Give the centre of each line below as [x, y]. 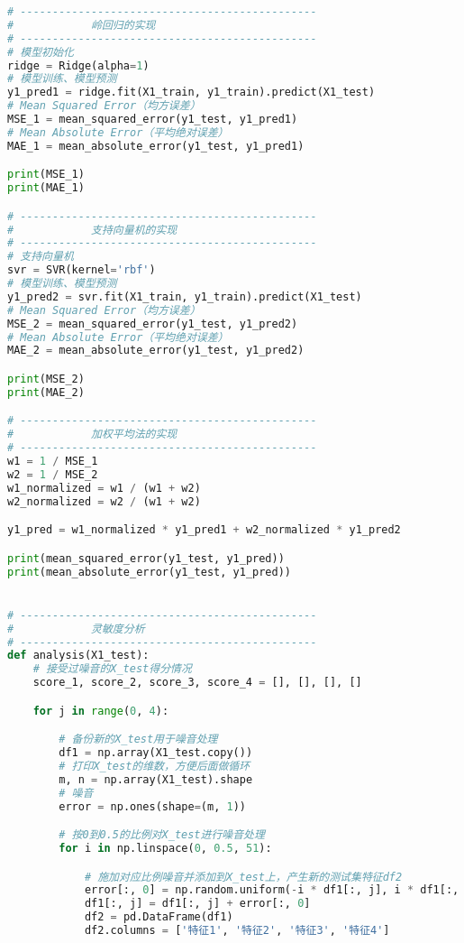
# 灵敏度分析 [76, 629]
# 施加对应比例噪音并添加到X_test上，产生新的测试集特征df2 [243, 877]
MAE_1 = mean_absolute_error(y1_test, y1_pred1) [156, 146]
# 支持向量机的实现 [92, 230]
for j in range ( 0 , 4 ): [101, 711]
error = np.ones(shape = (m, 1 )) [152, 806]
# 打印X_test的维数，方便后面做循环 [155, 766]
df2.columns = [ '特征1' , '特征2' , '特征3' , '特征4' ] [237, 930]
